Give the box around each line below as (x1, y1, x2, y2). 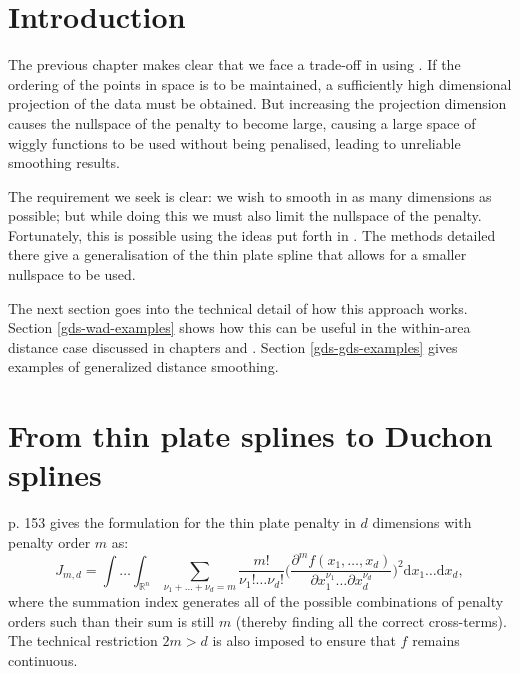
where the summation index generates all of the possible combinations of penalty (8, 591, 504, 612)
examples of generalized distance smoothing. (8, 356, 279, 377)
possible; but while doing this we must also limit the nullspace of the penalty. (8, 205, 482, 226)
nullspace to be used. (8, 264, 136, 285)
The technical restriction (8, 630, 158, 651)
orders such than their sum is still (8, 610, 215, 631)
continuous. (8, 650, 78, 671)
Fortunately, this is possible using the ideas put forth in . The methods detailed (8, 224, 496, 245)
